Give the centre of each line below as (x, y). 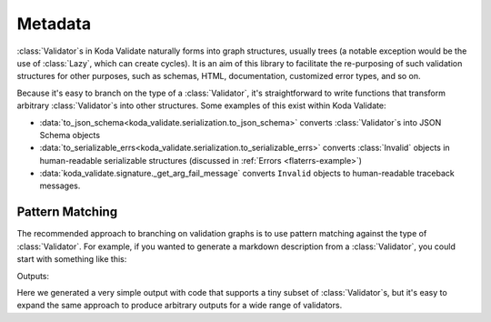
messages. (60, 186)
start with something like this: (72, 259)
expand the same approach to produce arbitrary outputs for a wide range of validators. (180, 306)
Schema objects (70, 135)
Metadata (54, 24)
